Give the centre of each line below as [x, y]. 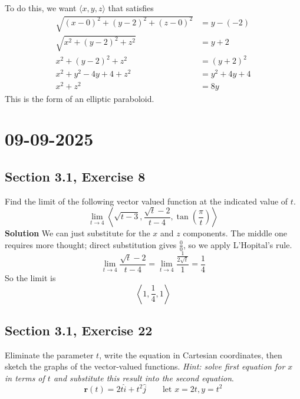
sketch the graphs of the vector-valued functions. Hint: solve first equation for [145, 366]
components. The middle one [235, 233]
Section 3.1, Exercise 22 [79, 330]
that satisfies [131, 8]
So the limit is [30, 277]
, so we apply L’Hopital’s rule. [238, 244]
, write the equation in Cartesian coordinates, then [191, 355]
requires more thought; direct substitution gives [91, 244]
